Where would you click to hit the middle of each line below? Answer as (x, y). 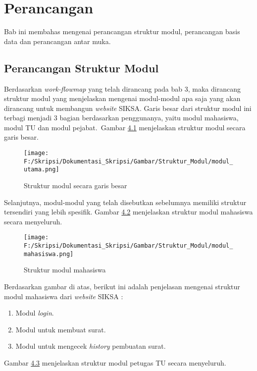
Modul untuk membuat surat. (61, 329)
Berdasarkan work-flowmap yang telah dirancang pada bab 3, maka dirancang (122, 88)
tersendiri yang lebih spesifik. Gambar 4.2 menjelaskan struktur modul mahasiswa (128, 212)
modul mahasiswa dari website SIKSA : (64, 296)
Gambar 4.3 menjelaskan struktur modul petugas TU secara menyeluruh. (115, 362)
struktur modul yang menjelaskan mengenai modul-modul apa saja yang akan (122, 98)
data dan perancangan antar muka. (57, 41)
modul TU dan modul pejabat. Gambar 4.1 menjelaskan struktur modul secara (125, 127)
